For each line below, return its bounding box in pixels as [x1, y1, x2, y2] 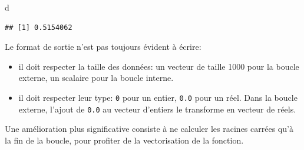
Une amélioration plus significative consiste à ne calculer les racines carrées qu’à [5, 122, 293, 135]
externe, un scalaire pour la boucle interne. [18, 71, 174, 84]
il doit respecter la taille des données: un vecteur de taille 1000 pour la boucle [18, 60, 299, 72]
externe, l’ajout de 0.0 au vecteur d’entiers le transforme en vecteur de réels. [18, 103, 296, 115]
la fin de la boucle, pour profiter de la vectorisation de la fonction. [5, 134, 244, 146]
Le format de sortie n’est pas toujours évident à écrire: [5, 40, 201, 53]
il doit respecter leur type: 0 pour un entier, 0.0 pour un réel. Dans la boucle [18, 91, 298, 103]
